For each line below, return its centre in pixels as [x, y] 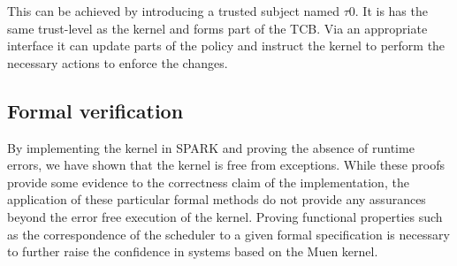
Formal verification [95, 110]
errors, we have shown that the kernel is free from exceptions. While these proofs [226, 165]
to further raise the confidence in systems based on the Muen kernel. [193, 251]
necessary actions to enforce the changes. [118, 62]
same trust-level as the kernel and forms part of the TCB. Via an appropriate [217, 28]
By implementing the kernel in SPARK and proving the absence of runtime [211, 147]
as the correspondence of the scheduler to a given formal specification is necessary [228, 234]
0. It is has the [388, 11]
